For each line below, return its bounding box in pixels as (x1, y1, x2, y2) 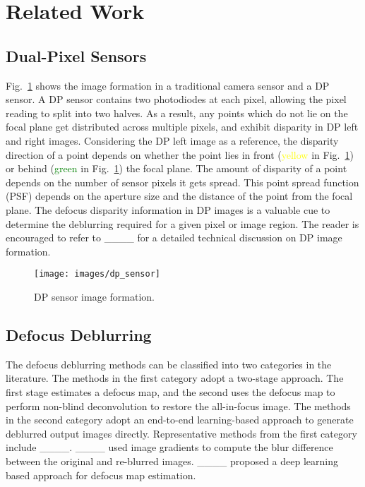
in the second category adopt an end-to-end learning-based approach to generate (6, 412, 354, 427)
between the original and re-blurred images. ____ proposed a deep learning (6, 453, 338, 468)
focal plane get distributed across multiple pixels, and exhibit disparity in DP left (6, 119, 359, 134)
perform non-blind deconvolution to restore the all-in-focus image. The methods (6, 398, 351, 413)
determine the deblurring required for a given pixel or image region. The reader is (6, 216, 359, 231)
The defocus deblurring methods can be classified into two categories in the (6, 356, 332, 371)
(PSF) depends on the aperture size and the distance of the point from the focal (6, 188, 353, 203)
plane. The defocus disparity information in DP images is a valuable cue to (6, 202, 330, 217)
